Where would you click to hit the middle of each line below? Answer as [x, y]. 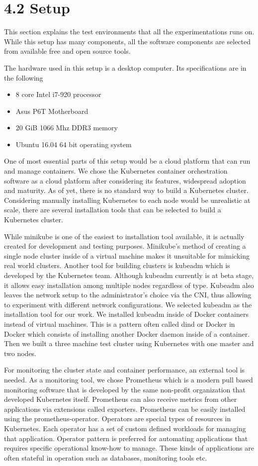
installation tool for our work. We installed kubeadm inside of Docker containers [126, 314]
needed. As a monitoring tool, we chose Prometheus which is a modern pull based [129, 379]
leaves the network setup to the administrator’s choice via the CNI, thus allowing [128, 295]
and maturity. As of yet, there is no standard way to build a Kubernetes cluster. [126, 190]
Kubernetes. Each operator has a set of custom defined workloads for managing [125, 428]
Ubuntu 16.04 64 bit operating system [74, 144]
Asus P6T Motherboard [52, 111]
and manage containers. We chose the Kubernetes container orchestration [116, 171]
